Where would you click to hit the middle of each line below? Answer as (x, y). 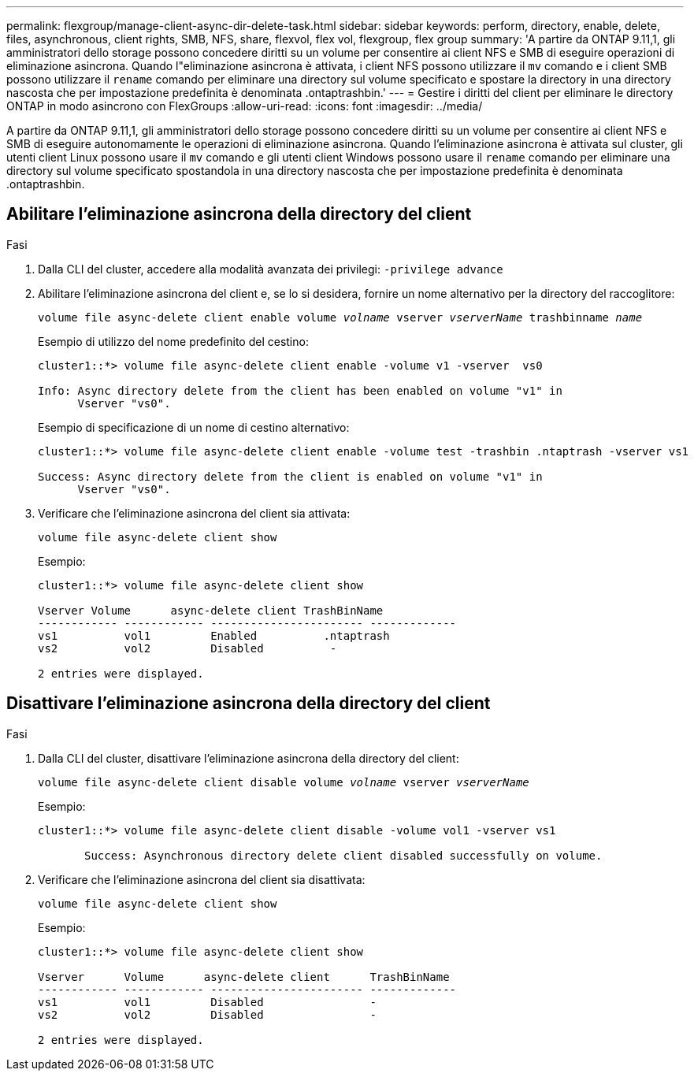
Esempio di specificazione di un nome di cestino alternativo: (194, 427)
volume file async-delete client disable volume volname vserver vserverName (284, 782)
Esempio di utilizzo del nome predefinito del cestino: (173, 341)
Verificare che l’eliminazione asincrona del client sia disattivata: (202, 879)
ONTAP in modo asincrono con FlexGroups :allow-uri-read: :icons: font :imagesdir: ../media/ (245, 106)
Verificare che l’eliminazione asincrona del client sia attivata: (194, 513)
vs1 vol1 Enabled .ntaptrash (214, 635)
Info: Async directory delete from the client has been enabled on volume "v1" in (300, 390)
